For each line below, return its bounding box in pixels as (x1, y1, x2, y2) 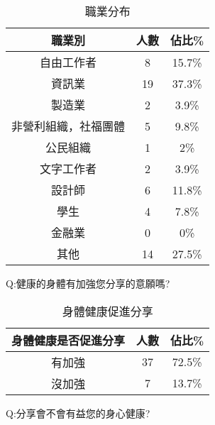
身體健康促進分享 (62, 302, 153, 319)
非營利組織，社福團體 (11, 118, 126, 134)
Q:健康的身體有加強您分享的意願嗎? (6, 276, 170, 290)
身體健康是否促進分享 (11, 331, 126, 348)
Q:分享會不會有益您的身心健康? (6, 405, 150, 420)
